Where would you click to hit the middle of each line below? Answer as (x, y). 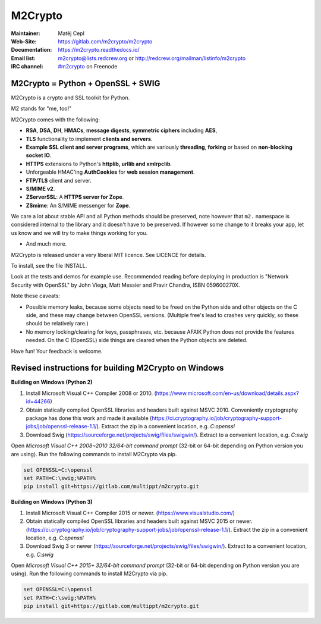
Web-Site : (24, 41)
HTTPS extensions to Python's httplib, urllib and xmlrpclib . (99, 164)
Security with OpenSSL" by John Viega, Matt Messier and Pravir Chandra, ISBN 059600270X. (125, 285)
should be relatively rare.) (57, 324)
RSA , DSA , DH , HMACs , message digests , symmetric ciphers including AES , (122, 130)
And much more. (46, 244)
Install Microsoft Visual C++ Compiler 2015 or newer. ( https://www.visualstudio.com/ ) (130, 513)
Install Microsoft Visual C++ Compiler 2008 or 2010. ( (91, 393)
